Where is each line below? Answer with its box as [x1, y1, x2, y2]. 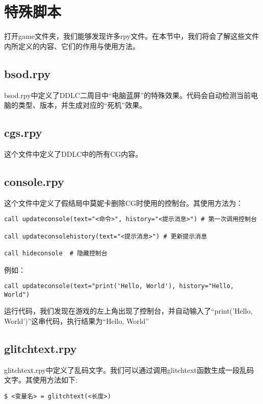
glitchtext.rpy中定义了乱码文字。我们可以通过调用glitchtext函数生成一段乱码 [4, 364, 254, 375]
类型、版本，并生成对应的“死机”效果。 [18, 100, 147, 110]
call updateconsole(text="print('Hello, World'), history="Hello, [4, 282, 234, 290]
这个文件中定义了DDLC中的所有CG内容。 [4, 148, 143, 159]
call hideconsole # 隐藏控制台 [4, 249, 108, 257]
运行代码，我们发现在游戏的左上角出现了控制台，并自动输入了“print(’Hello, [4, 305, 253, 316]
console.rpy [4, 173, 64, 189]
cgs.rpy [4, 125, 42, 140]
